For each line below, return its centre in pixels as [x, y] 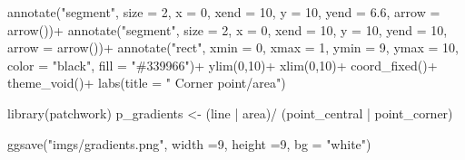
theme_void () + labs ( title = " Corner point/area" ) [147, 83]
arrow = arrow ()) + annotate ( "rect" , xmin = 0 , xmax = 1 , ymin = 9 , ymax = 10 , [233, 47]
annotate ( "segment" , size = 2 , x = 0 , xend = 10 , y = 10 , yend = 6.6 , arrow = [224, 12]
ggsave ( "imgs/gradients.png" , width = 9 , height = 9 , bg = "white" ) [189, 143]
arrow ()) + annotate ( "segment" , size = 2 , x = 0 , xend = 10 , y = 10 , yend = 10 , [228, 29]
